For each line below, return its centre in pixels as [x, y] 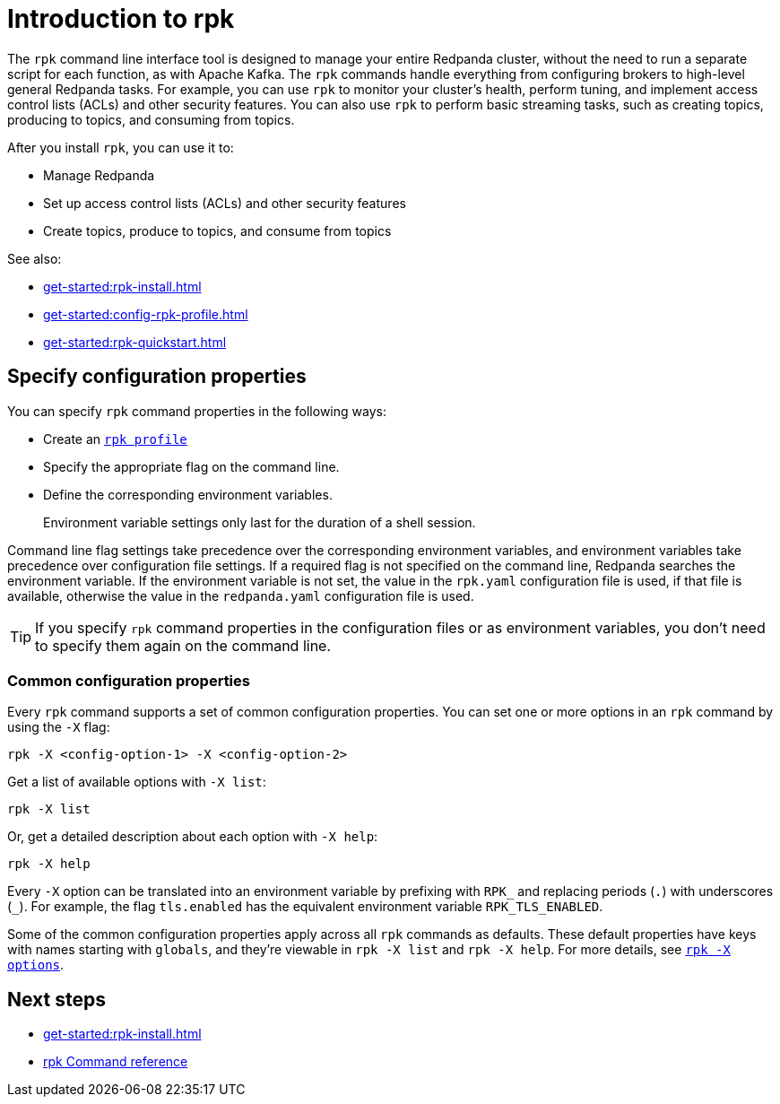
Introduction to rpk [121, 19]
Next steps [56, 999]
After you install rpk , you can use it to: [121, 147]
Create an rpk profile [115, 439]
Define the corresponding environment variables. [188, 494]
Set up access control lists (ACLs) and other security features [225, 203]
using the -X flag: [59, 727]
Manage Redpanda [99, 175]
